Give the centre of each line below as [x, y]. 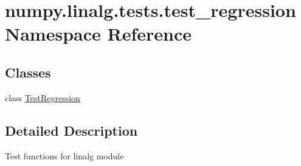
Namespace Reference [98, 34]
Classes [28, 72]
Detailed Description [71, 130]
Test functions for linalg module [64, 155]
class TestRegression [43, 97]
